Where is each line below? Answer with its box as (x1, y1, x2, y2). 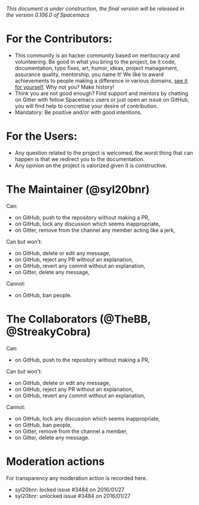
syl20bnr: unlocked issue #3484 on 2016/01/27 (14, 492, 131, 499)
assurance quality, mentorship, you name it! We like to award (14, 71, 164, 78)
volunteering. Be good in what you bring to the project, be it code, (14, 58, 176, 65)
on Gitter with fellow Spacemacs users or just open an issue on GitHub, (14, 96, 189, 103)
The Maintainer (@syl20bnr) (6, 183, 150, 196)
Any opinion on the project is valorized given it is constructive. (14, 162, 168, 169)
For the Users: (6, 130, 78, 143)
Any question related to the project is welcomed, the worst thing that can (14, 149, 193, 156)
